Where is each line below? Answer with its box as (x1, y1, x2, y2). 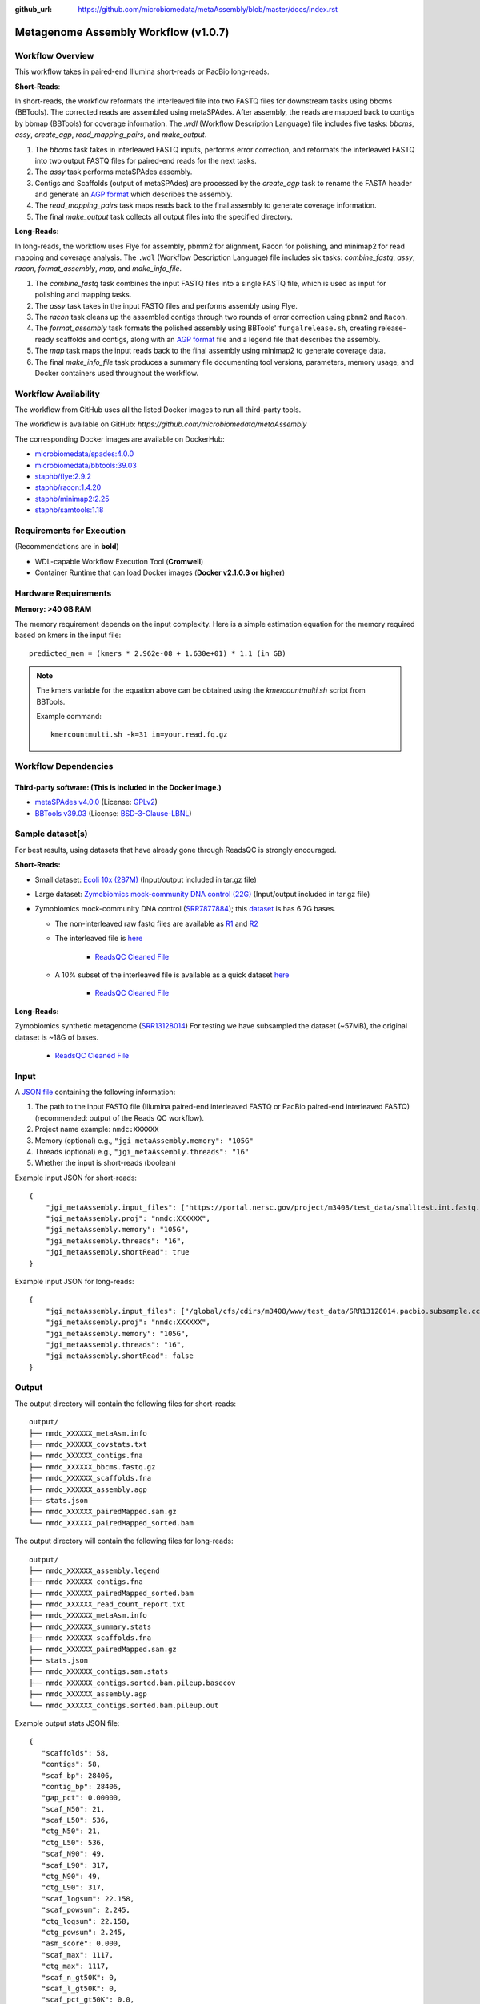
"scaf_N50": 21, (41, 1804, 106, 1813)
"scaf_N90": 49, (41, 1849, 106, 1859)
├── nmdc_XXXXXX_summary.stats (29, 1622, 152, 1631)
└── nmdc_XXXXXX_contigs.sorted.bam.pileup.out (29, 1700, 219, 1710)
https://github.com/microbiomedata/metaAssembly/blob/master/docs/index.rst (78, 5, 338, 14)
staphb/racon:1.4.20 (34, 483, 102, 492)
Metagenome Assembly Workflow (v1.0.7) (14, 25, 230, 39)
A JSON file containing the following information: (14, 1087, 176, 1097)
